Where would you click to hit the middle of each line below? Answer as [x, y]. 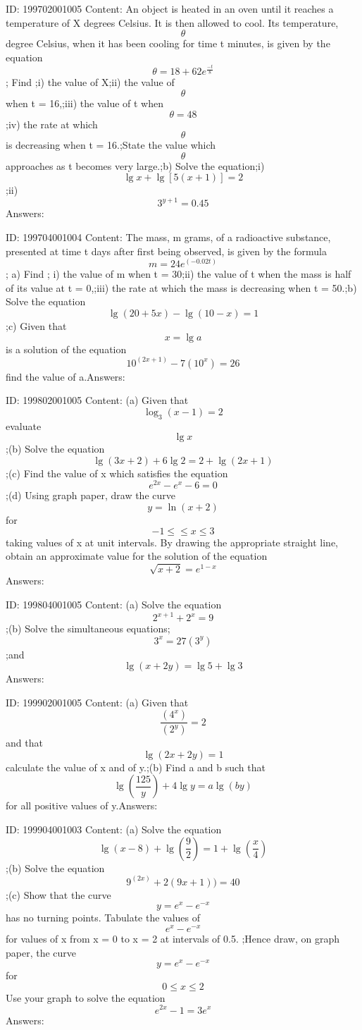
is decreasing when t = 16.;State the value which [111, 145]
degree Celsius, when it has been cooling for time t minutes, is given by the [168, 43]
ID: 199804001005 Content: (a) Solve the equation [114, 604]
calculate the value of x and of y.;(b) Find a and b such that [136, 767]
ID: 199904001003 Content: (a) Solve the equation [114, 829]
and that [24, 743]
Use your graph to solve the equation [86, 997]
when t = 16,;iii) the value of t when [85, 103]
